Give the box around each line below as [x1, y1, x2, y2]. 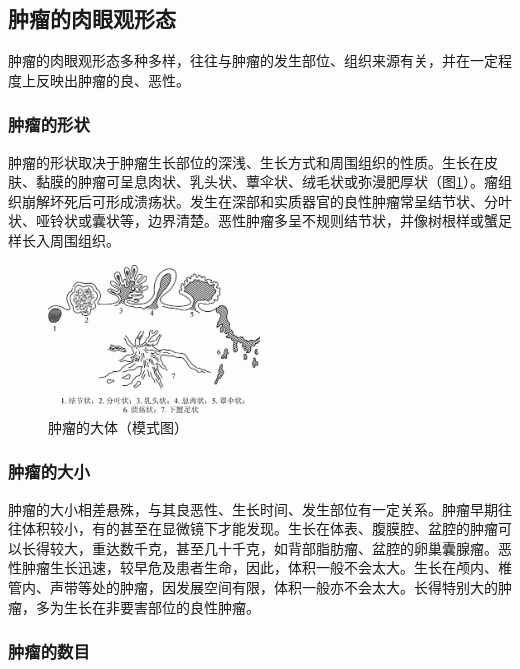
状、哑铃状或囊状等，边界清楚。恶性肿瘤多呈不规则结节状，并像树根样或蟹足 [8, 210, 512, 231]
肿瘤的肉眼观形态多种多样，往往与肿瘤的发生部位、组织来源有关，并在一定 [8, 50, 498, 71]
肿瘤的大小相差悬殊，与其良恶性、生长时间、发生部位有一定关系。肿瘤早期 [8, 498, 498, 519]
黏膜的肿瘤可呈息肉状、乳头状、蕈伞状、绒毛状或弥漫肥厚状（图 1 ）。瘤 [35, 171, 498, 192]
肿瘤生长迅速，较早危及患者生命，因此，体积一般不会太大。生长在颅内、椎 [21, 557, 512, 578]
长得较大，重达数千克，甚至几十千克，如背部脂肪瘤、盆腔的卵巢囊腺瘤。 [21, 537, 498, 558]
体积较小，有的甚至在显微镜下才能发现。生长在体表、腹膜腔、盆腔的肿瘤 [21, 518, 498, 539]
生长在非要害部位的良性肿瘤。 [63, 596, 260, 617]
